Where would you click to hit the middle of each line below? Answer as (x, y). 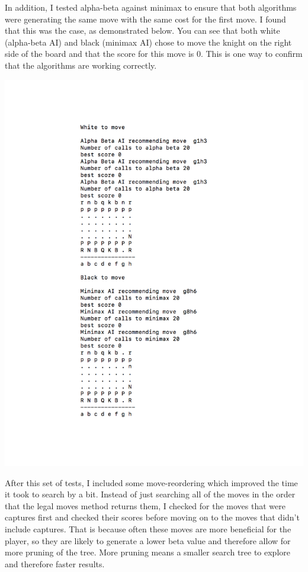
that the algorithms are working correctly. (81, 65)
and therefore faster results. (55, 563)
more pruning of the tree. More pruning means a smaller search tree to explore (148, 552)
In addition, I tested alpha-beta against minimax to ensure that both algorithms (151, 7)
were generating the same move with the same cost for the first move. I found (145, 19)
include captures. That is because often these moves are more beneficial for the (148, 528)
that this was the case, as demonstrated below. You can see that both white (142, 30)
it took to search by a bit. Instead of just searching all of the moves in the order (150, 494)
